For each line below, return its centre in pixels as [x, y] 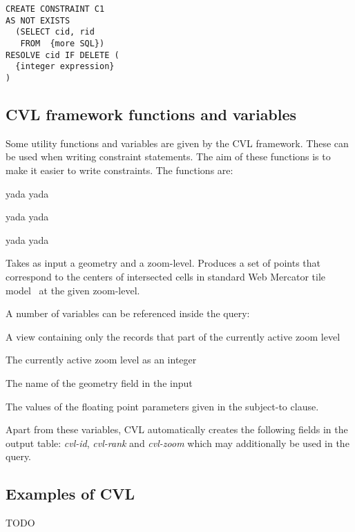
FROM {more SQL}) [63, 43]
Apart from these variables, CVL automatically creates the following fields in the [177, 429]
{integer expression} [65, 67]
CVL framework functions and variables [151, 114]
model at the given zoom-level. [73, 290]
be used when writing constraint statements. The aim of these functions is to [168, 156]
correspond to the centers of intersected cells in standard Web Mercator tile [166, 276]
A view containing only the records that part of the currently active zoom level [173, 336]
